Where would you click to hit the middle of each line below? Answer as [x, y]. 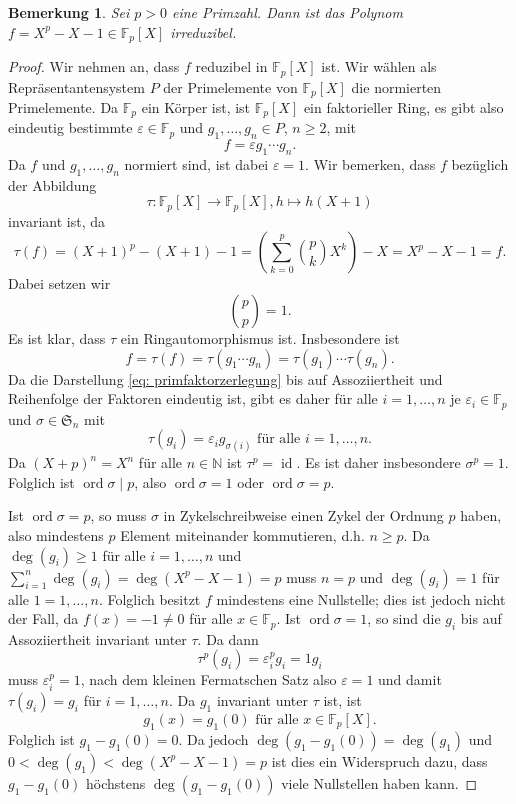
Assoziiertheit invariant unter [97, 638]
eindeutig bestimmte [70, 127]
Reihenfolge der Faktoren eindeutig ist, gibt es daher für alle [193, 398]
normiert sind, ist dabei [196, 164]
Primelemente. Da [63, 106]
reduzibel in [231, 66]
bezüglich [480, 164]
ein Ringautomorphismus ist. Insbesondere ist [260, 338]
